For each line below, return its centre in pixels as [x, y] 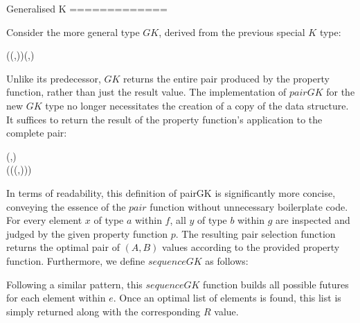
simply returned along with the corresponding [103, 311]
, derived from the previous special [232, 32]
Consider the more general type [73, 32]
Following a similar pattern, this [74, 284]
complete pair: [37, 133]
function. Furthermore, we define [76, 260]
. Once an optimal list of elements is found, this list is [227, 298]
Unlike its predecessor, [54, 78]
